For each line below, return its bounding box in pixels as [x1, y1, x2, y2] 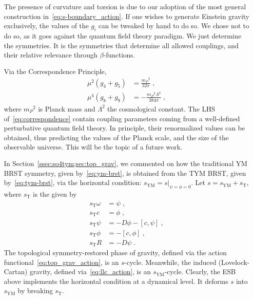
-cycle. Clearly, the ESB [164, 266, 236, 277]
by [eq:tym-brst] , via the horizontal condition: [4, 177, 142, 187]
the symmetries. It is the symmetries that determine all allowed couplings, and [4, 40, 239, 50]
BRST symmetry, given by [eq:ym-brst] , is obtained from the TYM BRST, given [4, 168, 246, 178]
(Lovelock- [218, 257, 250, 267]
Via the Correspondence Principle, [4, 66, 107, 76]
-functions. [103, 50, 135, 60]
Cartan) [4, 266, 28, 277]
